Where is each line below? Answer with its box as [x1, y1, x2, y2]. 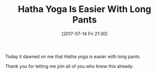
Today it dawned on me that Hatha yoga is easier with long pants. [5, 53, 141, 59]
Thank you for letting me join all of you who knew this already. [5, 63, 134, 69]
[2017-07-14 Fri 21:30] [61, 30, 108, 36]
